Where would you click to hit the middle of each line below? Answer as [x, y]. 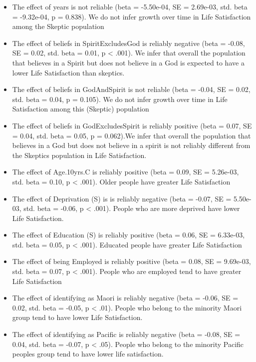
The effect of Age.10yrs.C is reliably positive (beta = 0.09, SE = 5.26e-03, [126, 172]
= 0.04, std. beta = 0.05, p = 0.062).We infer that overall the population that [131, 135]
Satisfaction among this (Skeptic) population [81, 109]
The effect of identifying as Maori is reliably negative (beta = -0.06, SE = [125, 298]
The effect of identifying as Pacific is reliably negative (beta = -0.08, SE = [126, 334]
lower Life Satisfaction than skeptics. [68, 72]
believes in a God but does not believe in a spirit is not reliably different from [131, 145]
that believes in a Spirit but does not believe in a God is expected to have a [128, 62]
